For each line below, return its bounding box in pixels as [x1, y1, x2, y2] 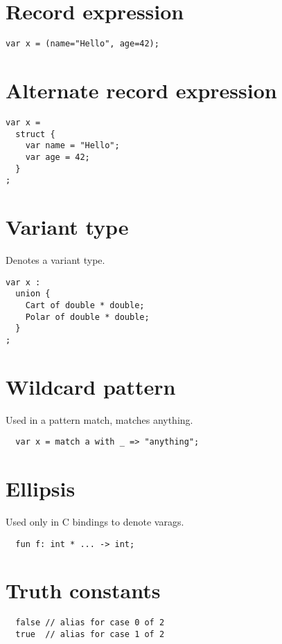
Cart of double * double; [25, 300, 145, 310]
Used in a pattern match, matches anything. [6, 412, 193, 427]
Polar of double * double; [25, 312, 150, 322]
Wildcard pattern [6, 372, 176, 400]
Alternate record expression [6, 75, 277, 104]
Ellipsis [6, 474, 76, 503]
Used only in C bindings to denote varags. [6, 515, 184, 528]
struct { [15, 129, 55, 139]
